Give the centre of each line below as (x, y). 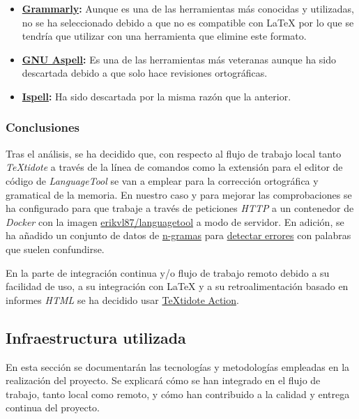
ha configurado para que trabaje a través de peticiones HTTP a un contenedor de (180, 208)
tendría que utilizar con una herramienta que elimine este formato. (164, 36)
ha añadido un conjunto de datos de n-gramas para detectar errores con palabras (178, 235)
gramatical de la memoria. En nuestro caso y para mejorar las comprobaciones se (179, 194)
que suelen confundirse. (55, 249)
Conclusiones (43, 127)
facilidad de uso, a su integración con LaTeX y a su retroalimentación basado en (177, 286)
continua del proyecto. (53, 407)
